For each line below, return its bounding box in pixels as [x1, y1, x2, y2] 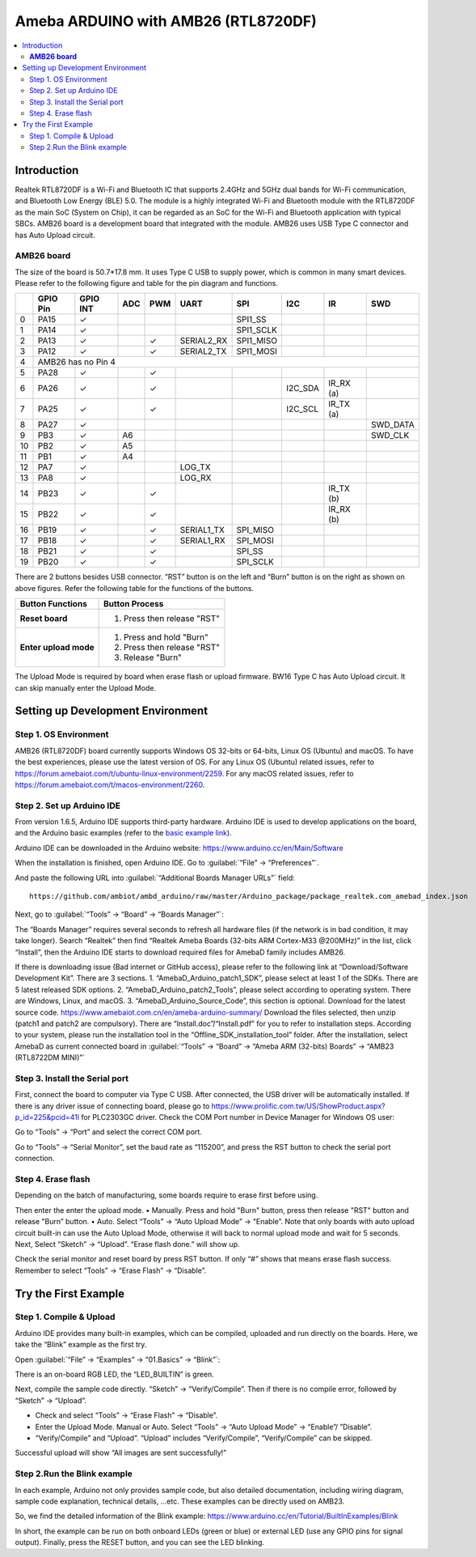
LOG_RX [179, 472, 212, 483]
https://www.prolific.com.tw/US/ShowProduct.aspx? [211, 1101, 385, 1111]
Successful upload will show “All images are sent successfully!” [15, 1448, 227, 1457]
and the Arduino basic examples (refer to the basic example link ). [15, 828, 232, 838]
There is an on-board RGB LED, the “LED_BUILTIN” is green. [15, 1369, 214, 1380]
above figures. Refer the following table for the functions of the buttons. [15, 583, 255, 593]
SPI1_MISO [236, 335, 278, 347]
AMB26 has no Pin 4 [37, 356, 116, 368]
